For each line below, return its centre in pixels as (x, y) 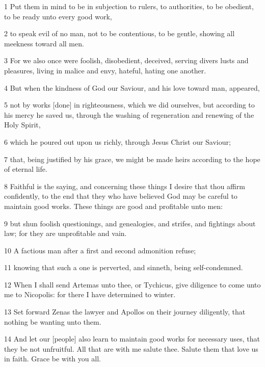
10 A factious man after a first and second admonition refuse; (100, 250)
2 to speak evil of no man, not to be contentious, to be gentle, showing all (120, 33)
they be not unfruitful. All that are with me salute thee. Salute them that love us (131, 348)
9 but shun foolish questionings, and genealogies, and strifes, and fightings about (130, 223)
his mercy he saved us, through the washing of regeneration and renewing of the (129, 114)
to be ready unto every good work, (58, 16)
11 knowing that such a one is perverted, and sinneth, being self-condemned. (124, 267)
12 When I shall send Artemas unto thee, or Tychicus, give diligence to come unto (132, 284)
